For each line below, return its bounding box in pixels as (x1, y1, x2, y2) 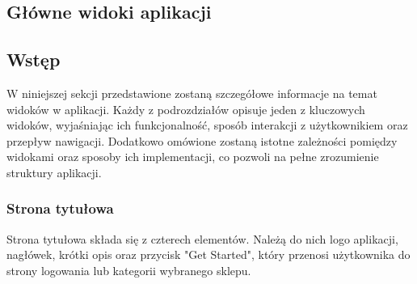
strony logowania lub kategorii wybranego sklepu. (6, 261, 251, 278)
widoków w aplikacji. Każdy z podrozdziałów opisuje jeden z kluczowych (6, 100, 365, 117)
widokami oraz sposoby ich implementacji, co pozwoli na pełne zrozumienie (6, 148, 379, 165)
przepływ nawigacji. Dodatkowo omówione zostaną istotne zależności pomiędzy (6, 132, 398, 149)
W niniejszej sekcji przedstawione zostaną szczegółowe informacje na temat (6, 84, 377, 101)
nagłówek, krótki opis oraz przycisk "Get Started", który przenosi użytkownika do (6, 246, 411, 263)
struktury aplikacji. (6, 163, 102, 180)
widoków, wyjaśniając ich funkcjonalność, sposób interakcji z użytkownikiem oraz (6, 117, 408, 134)
